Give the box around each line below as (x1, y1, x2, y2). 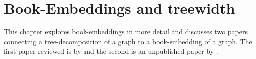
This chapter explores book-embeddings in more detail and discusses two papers (4, 27, 248, 37)
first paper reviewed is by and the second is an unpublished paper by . (4, 46, 218, 56)
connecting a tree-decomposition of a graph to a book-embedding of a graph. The (4, 36, 252, 46)
